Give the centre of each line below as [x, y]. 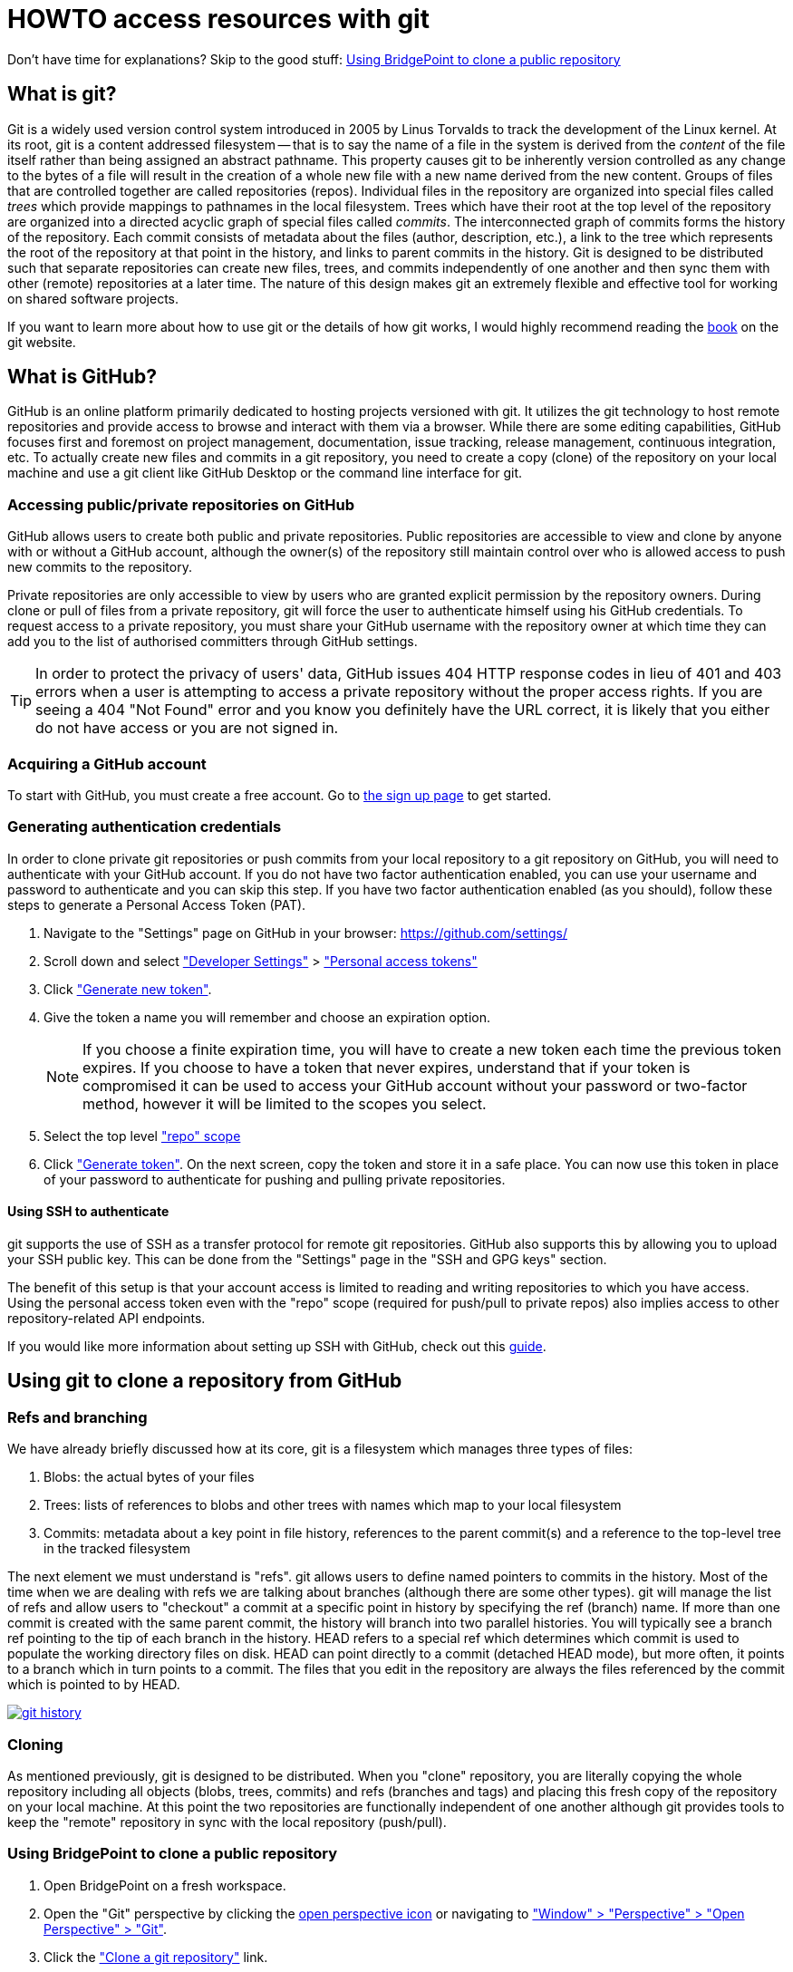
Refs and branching [77, 1417]
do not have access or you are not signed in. [187, 728]
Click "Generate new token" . [128, 989]
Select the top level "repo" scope [142, 1136]
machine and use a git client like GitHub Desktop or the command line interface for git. [265, 473]
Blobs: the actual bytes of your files [149, 1477]
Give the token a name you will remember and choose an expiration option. [267, 1017]
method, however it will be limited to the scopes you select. [285, 1103]
